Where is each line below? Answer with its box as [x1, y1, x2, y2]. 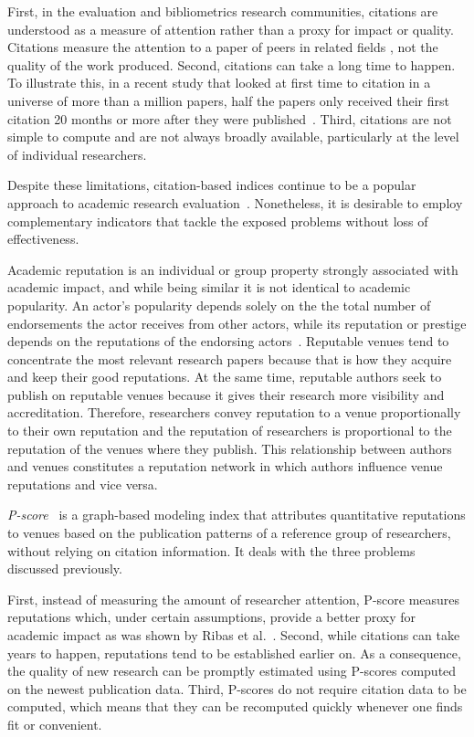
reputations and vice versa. [7, 474, 158, 493]
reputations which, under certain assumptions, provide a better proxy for [7, 607, 416, 626]
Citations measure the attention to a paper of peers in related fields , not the [7, 37, 438, 57]
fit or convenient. [7, 714, 102, 733]
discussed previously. [7, 559, 122, 578]
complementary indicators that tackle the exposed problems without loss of [7, 211, 428, 230]
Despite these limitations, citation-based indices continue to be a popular [7, 175, 416, 195]
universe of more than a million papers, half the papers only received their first [7, 90, 449, 110]
